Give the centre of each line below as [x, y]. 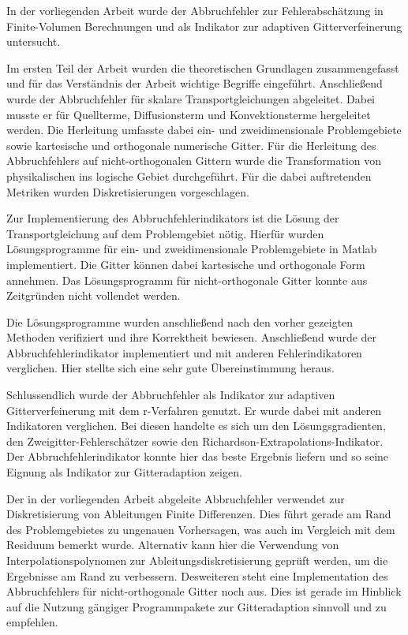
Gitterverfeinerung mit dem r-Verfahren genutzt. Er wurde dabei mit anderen [194, 410]
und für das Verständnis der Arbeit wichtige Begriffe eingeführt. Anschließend [195, 83]
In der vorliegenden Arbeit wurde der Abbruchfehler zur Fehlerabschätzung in [195, 10]
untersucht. [34, 41]
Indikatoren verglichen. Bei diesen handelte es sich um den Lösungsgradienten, [196, 426]
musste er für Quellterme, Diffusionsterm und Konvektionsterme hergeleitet [189, 114]
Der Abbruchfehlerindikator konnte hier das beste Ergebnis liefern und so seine [198, 456]
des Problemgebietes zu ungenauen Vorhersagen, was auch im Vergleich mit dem [201, 529]
